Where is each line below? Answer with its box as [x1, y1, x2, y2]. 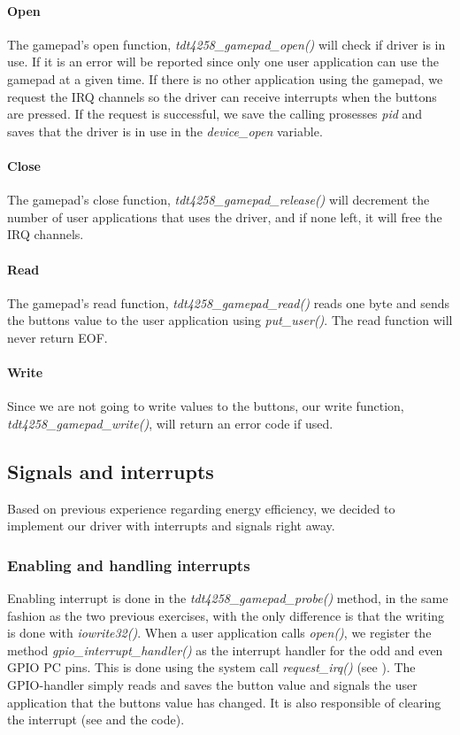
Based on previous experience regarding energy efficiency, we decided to [7, 499, 395, 517]
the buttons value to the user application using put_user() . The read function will [7, 311, 453, 329]
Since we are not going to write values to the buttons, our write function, [7, 397, 404, 415]
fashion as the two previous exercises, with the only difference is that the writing [7, 606, 445, 624]
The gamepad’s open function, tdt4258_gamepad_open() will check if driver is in [7, 35, 446, 53]
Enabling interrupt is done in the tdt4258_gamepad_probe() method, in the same [7, 589, 448, 607]
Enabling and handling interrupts [7, 553, 250, 576]
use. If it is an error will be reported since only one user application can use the [7, 52, 439, 71]
